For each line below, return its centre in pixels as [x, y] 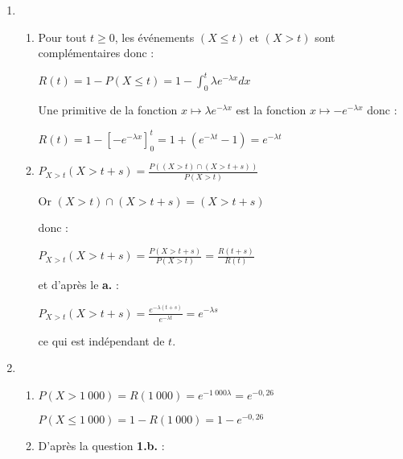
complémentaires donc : [96, 53]
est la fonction [271, 110]
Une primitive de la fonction [108, 110]
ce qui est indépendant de [101, 340]
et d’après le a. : [78, 285]
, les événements [154, 37]
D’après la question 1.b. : [101, 445]
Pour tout [62, 37]
